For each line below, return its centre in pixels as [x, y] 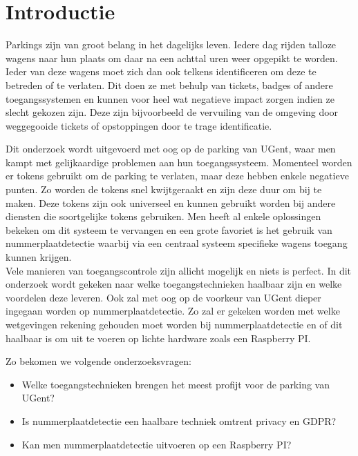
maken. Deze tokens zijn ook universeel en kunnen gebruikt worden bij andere [171, 202]
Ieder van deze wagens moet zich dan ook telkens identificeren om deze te [161, 71]
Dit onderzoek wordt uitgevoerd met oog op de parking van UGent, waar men [171, 149]
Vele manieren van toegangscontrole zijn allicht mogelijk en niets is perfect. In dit [179, 270]
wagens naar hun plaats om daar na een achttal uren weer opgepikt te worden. [172, 58]
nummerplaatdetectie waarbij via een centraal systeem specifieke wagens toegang [177, 243]
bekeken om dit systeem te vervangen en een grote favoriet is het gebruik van [169, 229]
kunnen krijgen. [39, 257]
